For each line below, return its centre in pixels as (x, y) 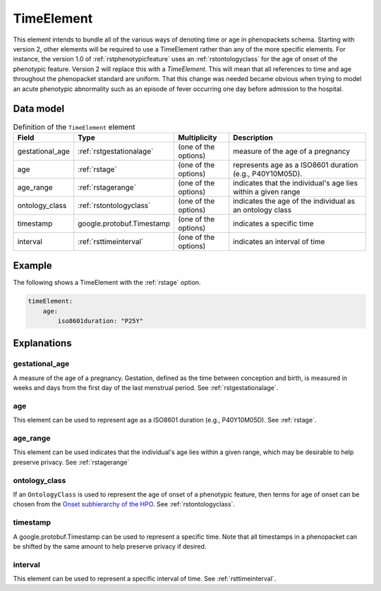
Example (32, 266)
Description (253, 138)
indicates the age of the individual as (294, 201)
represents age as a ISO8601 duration (296, 164)
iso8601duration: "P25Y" (101, 321)
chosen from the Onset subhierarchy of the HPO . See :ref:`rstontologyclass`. (124, 504)
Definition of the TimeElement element (74, 127)
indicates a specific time (273, 224)
